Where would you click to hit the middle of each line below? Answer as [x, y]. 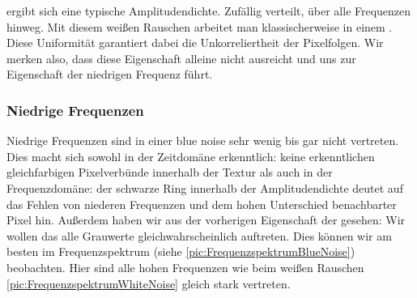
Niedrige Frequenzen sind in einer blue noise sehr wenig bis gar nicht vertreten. [203, 140]
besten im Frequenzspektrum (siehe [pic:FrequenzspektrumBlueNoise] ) [181, 251]
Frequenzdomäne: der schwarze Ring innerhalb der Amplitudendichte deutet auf [205, 187]
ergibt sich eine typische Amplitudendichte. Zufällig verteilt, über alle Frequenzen [209, 11]
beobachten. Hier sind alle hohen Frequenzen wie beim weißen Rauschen [185, 267]
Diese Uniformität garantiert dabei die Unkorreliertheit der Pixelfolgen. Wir [195, 43]
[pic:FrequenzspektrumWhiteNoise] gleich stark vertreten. [149, 283]
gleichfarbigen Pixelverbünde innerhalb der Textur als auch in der [170, 172]
